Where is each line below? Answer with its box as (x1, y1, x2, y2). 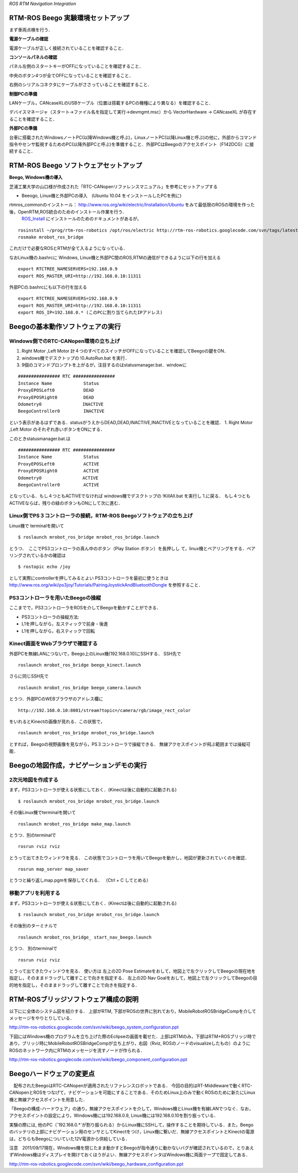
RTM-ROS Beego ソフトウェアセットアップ (9, 161, 143, 170)
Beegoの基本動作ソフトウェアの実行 (9, 322, 121, 331)
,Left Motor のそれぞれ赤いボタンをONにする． (9, 426, 105, 433)
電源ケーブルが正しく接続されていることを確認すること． (9, 45, 127, 51)
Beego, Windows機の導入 (9, 174, 63, 180)
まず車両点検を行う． (9, 26, 53, 32)
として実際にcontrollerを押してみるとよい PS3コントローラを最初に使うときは (9, 575, 169, 581)
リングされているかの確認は (9, 553, 66, 559)
